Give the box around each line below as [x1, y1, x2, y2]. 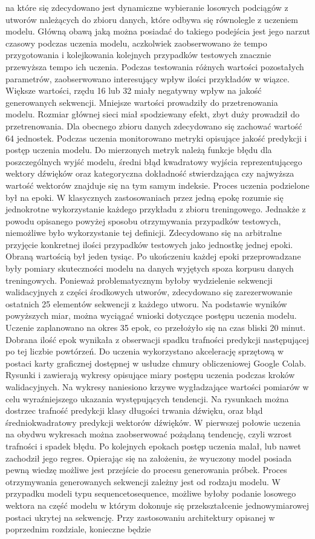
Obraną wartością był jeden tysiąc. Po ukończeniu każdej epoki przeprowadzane [5, 250, 301, 263]
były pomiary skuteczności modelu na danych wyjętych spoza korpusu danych [5, 262, 294, 275]
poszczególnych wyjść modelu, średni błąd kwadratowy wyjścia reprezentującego [5, 155, 302, 168]
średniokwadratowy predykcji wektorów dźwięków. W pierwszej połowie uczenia [5, 416, 301, 428]
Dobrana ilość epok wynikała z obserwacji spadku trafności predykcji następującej [5, 333, 310, 345]
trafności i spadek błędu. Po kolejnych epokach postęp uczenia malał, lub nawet [5, 439, 301, 452]
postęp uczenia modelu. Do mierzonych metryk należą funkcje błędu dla [5, 143, 272, 156]
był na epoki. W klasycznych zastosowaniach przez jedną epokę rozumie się [5, 191, 284, 203]
